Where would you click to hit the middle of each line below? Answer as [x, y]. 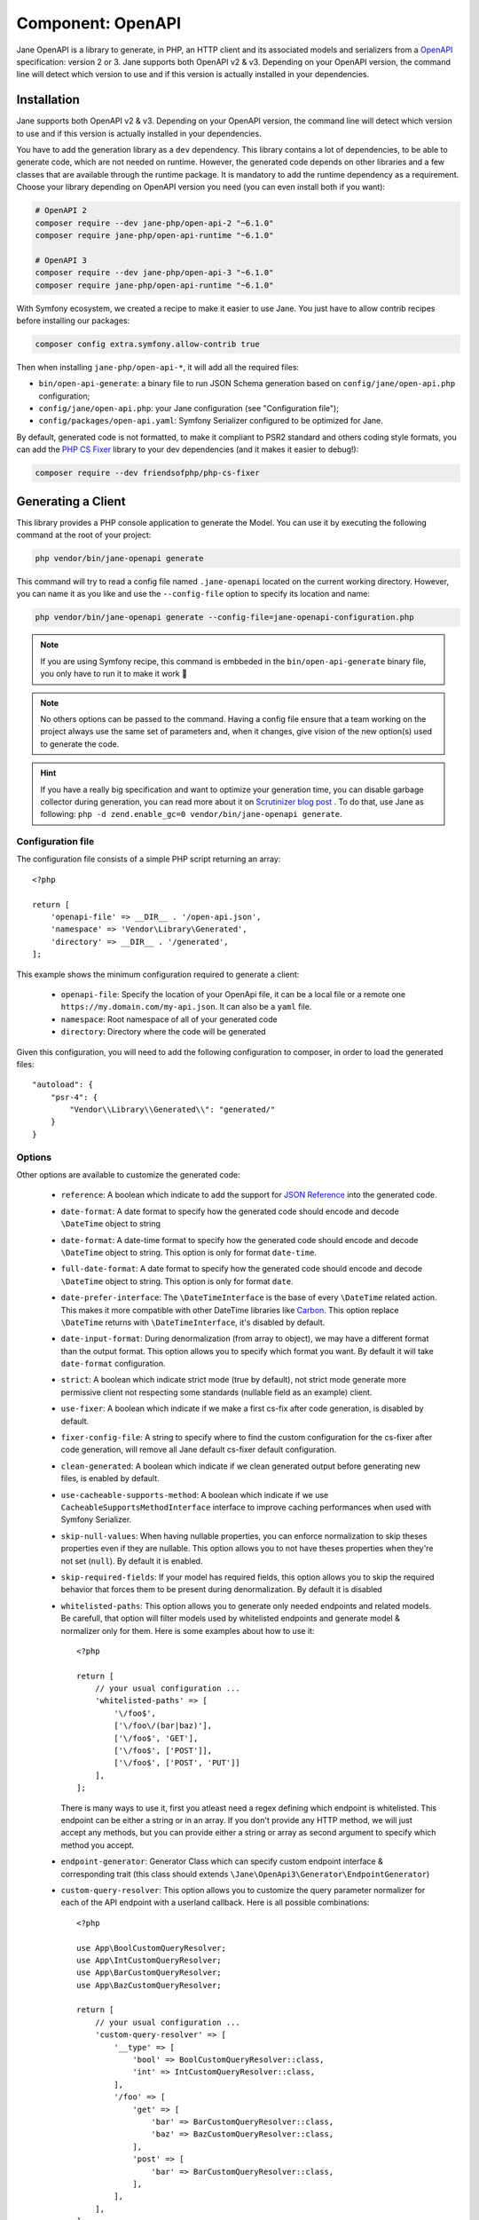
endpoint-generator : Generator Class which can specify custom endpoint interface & [222, 1861]
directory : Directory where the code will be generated [163, 1032]
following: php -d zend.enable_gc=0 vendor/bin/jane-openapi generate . [191, 814]
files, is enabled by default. [110, 1479]
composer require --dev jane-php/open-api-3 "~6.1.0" [154, 273]
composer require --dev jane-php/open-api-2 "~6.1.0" [154, 223]
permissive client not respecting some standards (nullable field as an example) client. [216, 1392]
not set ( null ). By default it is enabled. [132, 1561]
